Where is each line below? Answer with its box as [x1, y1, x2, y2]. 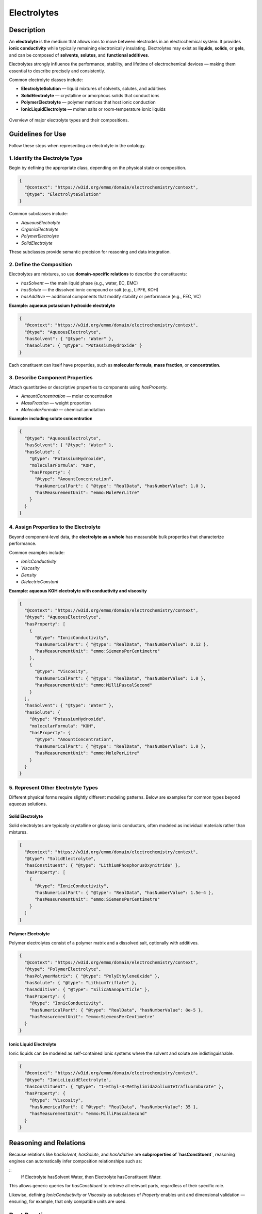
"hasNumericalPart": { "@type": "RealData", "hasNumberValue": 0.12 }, [34, 641, 209, 647]
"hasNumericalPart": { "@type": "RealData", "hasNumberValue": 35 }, [29, 1104, 198, 1110]
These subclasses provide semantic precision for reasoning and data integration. [9, 249, 171, 255]
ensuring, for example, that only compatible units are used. [9, 1198, 127, 1204]
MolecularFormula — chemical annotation [21, 407, 105, 413]
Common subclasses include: [9, 211, 68, 217]
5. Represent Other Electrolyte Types [9, 784, 98, 791]
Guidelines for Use [9, 130, 66, 138]
